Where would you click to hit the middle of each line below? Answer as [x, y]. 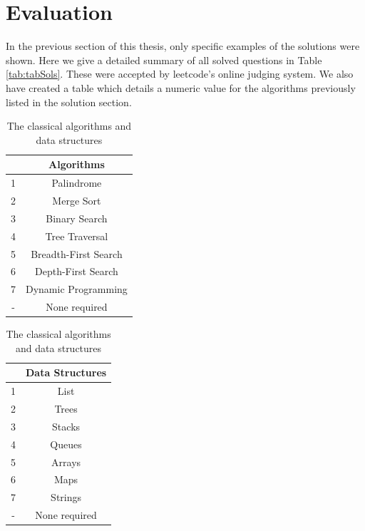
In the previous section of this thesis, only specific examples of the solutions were [183, 46]
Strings [66, 497]
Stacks [66, 426]
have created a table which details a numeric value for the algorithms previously [181, 87]
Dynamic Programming [77, 289]
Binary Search [77, 218]
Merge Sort [77, 200]
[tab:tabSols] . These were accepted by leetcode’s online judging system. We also [180, 74]
